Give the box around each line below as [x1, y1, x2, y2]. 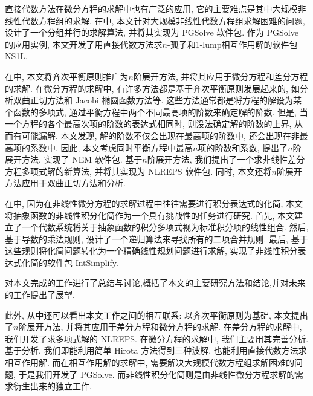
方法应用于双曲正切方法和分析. [5, 177, 126, 189]
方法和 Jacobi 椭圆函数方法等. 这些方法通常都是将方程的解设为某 [47, 94, 302, 106]
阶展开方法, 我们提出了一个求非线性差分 [147, 153, 305, 166]
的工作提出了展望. [5, 288, 75, 301]
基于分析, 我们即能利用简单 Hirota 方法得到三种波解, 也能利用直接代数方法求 [5, 344, 307, 357]
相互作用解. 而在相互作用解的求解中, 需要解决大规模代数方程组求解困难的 [5, 356, 295, 369]
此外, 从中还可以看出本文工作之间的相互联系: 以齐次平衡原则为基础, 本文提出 [5, 308, 308, 321]
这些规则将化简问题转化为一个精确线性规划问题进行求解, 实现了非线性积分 [5, 244, 298, 257]
